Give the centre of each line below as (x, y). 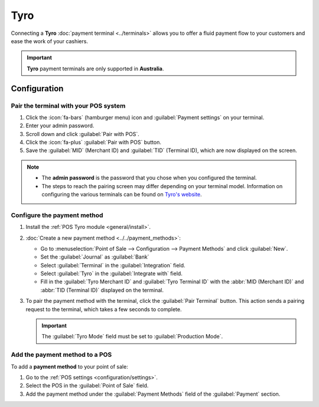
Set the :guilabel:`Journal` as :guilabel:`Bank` (95, 257)
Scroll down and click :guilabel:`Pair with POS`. (82, 134)
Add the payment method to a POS (61, 355)
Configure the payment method (57, 215)
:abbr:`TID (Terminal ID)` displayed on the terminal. (102, 290)
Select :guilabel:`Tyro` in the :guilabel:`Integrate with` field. (111, 274)
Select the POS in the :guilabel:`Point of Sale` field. (87, 386)
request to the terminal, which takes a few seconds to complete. (104, 309)
